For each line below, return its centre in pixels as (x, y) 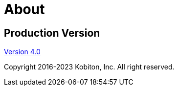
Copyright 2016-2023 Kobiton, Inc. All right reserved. (89, 67)
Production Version (52, 33)
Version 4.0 (22, 52)
